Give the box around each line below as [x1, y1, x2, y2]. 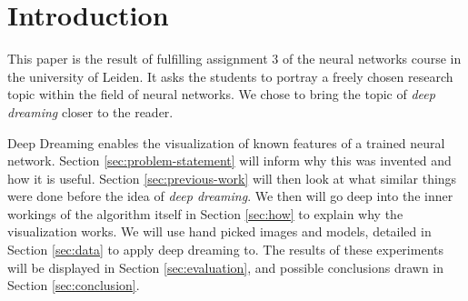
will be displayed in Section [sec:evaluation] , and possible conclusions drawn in [7, 257, 444, 276]
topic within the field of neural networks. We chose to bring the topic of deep [7, 85, 435, 104]
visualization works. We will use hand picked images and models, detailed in [7, 222, 432, 241]
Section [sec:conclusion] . [7, 276, 140, 295]
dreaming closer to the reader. [7, 102, 174, 121]
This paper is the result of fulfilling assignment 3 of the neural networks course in [7, 49, 462, 68]
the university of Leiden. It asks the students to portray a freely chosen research [7, 66, 453, 85]
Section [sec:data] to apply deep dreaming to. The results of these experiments [7, 240, 443, 259]
